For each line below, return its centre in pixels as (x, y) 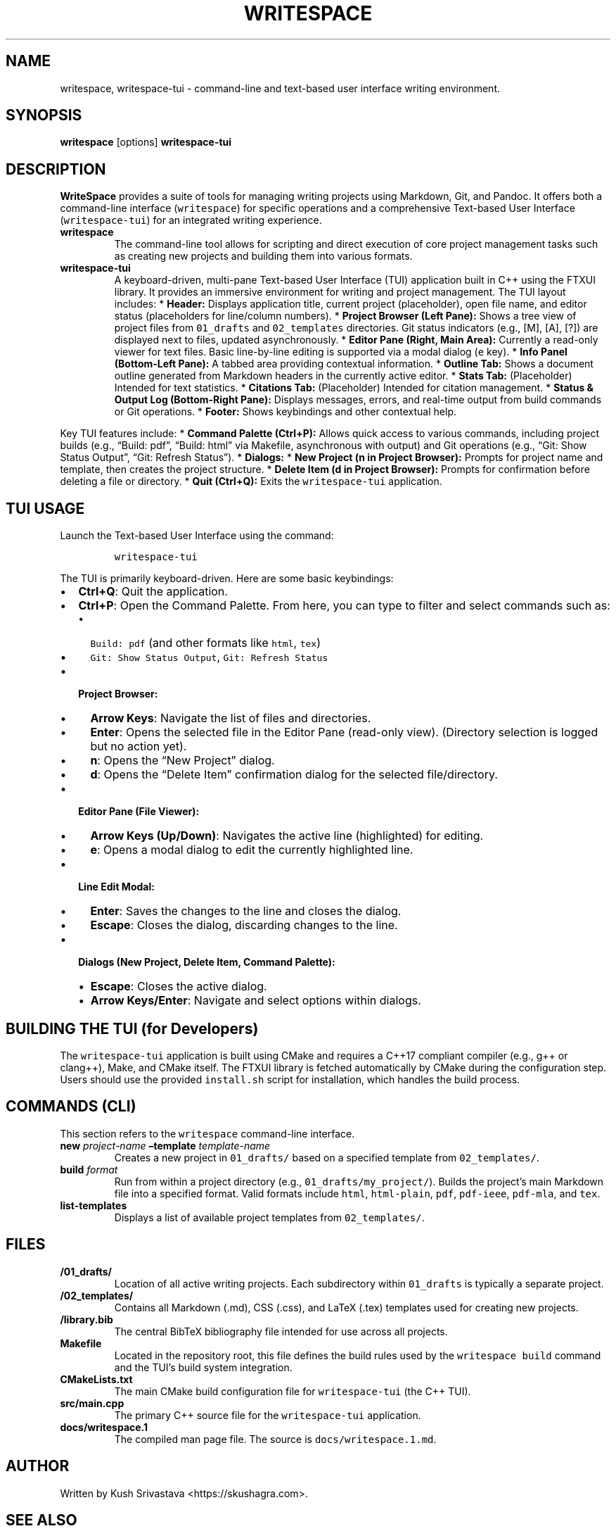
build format (89, 1169)
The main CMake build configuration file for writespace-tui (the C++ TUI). (293, 1391)
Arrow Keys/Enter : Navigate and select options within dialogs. (256, 1001)
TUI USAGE (45, 508)
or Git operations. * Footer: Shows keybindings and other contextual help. (285, 412)
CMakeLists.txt (96, 1379)
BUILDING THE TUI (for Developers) (132, 1028)
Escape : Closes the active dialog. (179, 987)
